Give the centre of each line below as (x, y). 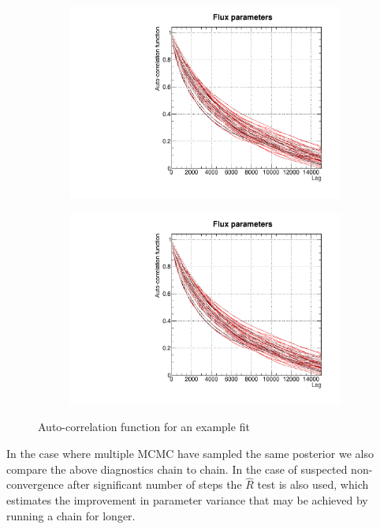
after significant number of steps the (155, 484)
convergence (35, 484)
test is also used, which (313, 484)
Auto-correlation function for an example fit (144, 427)
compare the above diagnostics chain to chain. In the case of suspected (177, 469)
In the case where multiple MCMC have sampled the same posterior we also (190, 453)
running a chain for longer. (71, 515)
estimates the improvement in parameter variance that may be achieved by (187, 500)
